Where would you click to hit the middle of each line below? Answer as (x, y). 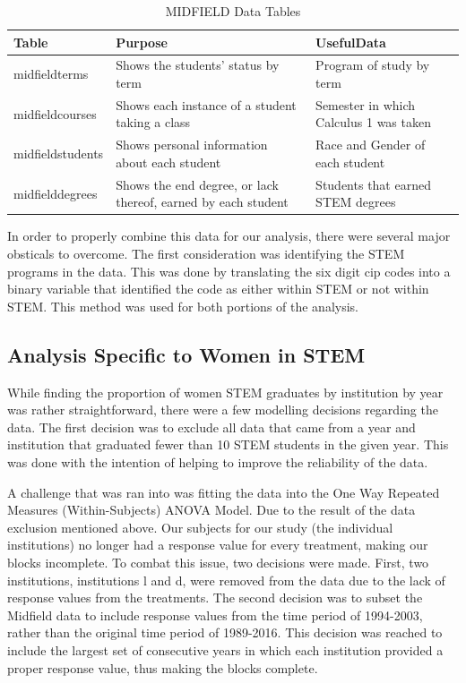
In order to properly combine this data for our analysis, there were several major (229, 236)
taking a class (153, 122)
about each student (168, 162)
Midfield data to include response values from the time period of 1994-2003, (215, 615)
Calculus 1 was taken (373, 122)
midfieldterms (51, 74)
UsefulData (351, 42)
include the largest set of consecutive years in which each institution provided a (225, 649)
